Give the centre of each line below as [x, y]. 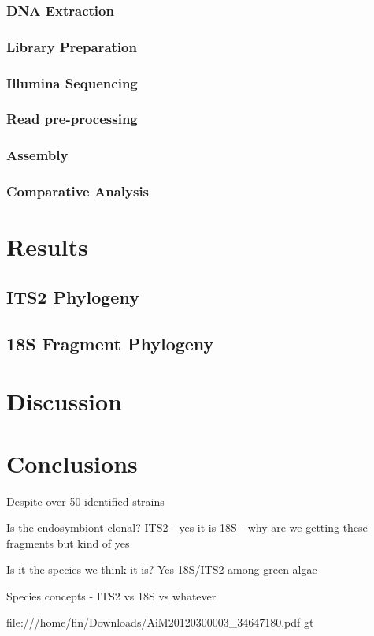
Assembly [37, 155]
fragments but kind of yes [68, 542]
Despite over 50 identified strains [85, 501]
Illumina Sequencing [72, 82]
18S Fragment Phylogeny [110, 343]
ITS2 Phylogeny [73, 296]
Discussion [64, 401]
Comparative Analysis [78, 191]
